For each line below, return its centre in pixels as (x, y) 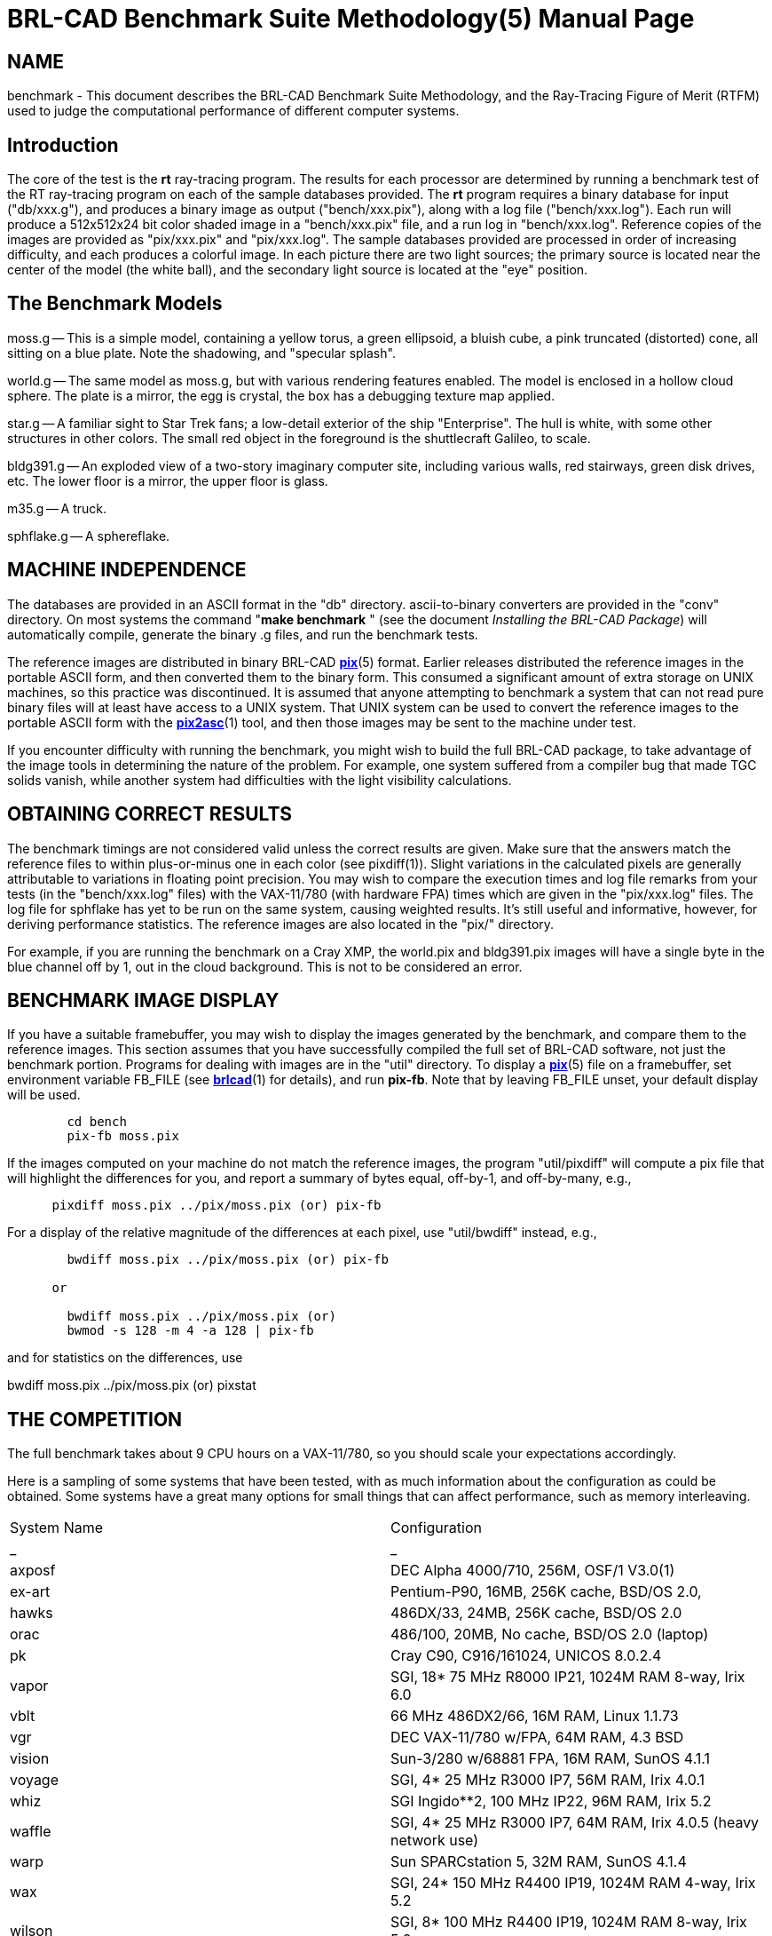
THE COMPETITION (95, 1419)
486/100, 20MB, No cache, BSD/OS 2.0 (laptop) (550, 1634)
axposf (33, 1571)
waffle (31, 1832)
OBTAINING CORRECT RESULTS (150, 814)
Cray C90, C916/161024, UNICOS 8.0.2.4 (526, 1656)
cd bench (97, 1122)
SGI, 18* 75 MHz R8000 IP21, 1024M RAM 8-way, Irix (568, 1677)
